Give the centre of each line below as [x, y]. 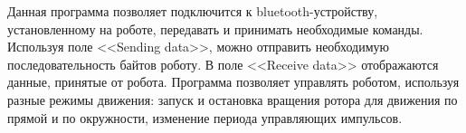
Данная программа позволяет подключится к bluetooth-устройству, [193, 11]
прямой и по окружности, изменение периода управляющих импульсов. [205, 117]
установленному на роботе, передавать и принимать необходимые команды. [215, 28]
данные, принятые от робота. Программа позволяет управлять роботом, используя [233, 82]
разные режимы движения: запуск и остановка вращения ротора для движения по [233, 99]
